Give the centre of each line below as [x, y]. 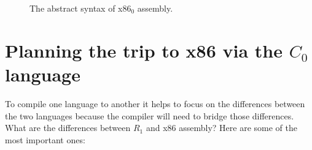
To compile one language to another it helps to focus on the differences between [155, 103]
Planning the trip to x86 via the [144, 50]
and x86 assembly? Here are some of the [221, 128]
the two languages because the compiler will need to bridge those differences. [150, 115]
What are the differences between [68, 128]
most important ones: [45, 139]
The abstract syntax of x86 [80, 8]
